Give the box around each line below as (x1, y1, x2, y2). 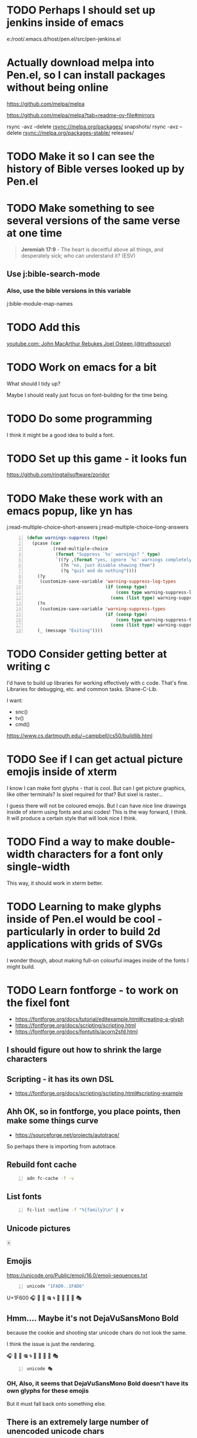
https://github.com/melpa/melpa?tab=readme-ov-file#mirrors (6, 111, 155, 119)
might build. (6, 963, 36, 970)
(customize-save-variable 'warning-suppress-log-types (39, 578, 177, 584)
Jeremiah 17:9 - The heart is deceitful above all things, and (20, 246, 164, 253)
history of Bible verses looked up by (6, 163, 185, 176)
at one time (6, 226, 63, 240)
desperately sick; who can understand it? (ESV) (20, 252, 136, 259)
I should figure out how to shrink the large (6, 1045, 162, 1055)
